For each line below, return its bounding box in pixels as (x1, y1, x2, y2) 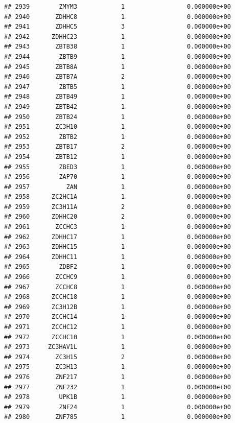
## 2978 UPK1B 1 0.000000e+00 (4, 393, 231, 401)
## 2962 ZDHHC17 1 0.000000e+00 (4, 233, 231, 241)
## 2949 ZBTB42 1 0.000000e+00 (4, 103, 231, 110)
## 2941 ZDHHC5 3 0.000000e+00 (4, 23, 231, 31)
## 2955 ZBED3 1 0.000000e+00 (4, 163, 231, 171)
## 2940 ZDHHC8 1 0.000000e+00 (4, 13, 231, 20)
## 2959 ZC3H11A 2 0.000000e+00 (4, 203, 231, 210)
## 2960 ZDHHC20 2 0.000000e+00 (4, 213, 231, 221)
